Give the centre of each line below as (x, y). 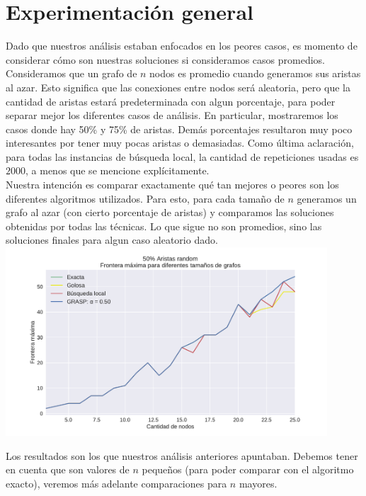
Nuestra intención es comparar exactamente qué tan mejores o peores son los (172, 185)
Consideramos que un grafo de (72, 73)
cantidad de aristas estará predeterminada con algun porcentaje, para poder (171, 101)
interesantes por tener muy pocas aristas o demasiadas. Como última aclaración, (180, 143)
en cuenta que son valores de (68, 469)
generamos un (327, 198)
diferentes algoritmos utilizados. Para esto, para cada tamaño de (145, 198)
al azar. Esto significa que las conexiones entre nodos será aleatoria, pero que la (178, 87)
